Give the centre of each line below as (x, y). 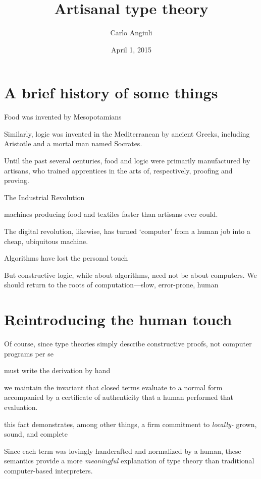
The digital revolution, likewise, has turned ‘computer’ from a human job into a (127, 231)
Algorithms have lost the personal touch (66, 258)
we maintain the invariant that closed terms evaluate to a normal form (113, 387)
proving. (17, 180)
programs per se (29, 353)
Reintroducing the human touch (118, 319)
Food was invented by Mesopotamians (63, 117)
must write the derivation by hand (57, 370)
